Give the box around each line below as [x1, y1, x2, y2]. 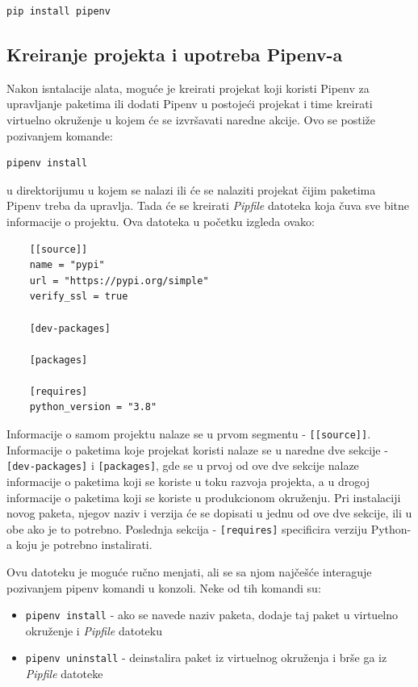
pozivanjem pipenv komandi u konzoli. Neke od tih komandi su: [6, 579, 321, 596]
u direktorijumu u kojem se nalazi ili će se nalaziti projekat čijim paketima [6, 181, 376, 198]
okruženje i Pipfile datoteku [25, 622, 162, 639]
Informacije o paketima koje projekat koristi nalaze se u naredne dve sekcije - [6, 441, 388, 458]
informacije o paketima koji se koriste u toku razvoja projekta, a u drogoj [6, 472, 370, 489]
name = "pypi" [29, 259, 105, 271]
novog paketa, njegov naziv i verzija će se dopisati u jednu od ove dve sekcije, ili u [6, 505, 412, 522]
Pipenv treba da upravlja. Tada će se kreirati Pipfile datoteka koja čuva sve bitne [6, 197, 410, 214]
